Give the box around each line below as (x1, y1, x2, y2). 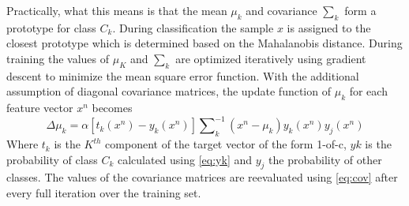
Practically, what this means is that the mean (6, 2, 227, 18)
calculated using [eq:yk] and (117, 151, 253, 167)
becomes (92, 99, 133, 116)
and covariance (246, 2, 317, 18)
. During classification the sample (112, 19, 274, 36)
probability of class (6, 151, 98, 167)
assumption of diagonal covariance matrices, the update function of (6, 83, 331, 99)
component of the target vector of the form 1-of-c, (105, 136, 347, 152)
